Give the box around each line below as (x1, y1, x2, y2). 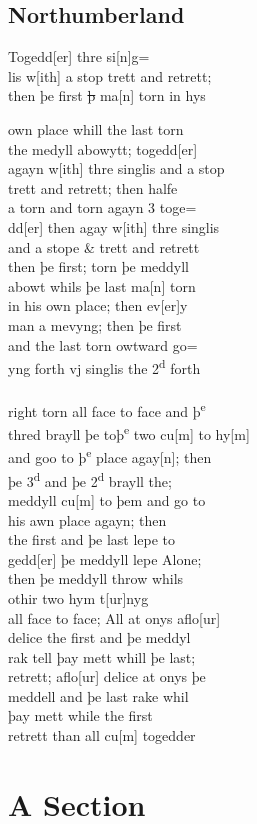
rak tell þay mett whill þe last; (8, 646, 196, 667)
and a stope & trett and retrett (8, 236, 200, 257)
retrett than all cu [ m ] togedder (8, 725, 196, 746)
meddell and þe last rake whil (8, 685, 189, 706)
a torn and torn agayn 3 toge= (8, 197, 197, 218)
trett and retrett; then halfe (8, 177, 178, 198)
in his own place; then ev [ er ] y (8, 295, 188, 316)
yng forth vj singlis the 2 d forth (8, 355, 201, 378)
